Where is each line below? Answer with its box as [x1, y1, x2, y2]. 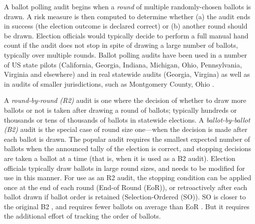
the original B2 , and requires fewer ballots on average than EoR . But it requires [4, 201, 250, 211]
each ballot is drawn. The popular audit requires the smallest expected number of [4, 133, 250, 144]
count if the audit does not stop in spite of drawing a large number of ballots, [4, 40, 238, 50]
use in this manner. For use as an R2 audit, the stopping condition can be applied [4, 172, 252, 183]
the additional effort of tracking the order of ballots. [4, 211, 161, 221]
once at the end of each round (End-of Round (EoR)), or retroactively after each [4, 182, 248, 192]
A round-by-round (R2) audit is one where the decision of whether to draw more [4, 95, 247, 105]
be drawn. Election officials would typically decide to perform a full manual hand [4, 30, 249, 40]
